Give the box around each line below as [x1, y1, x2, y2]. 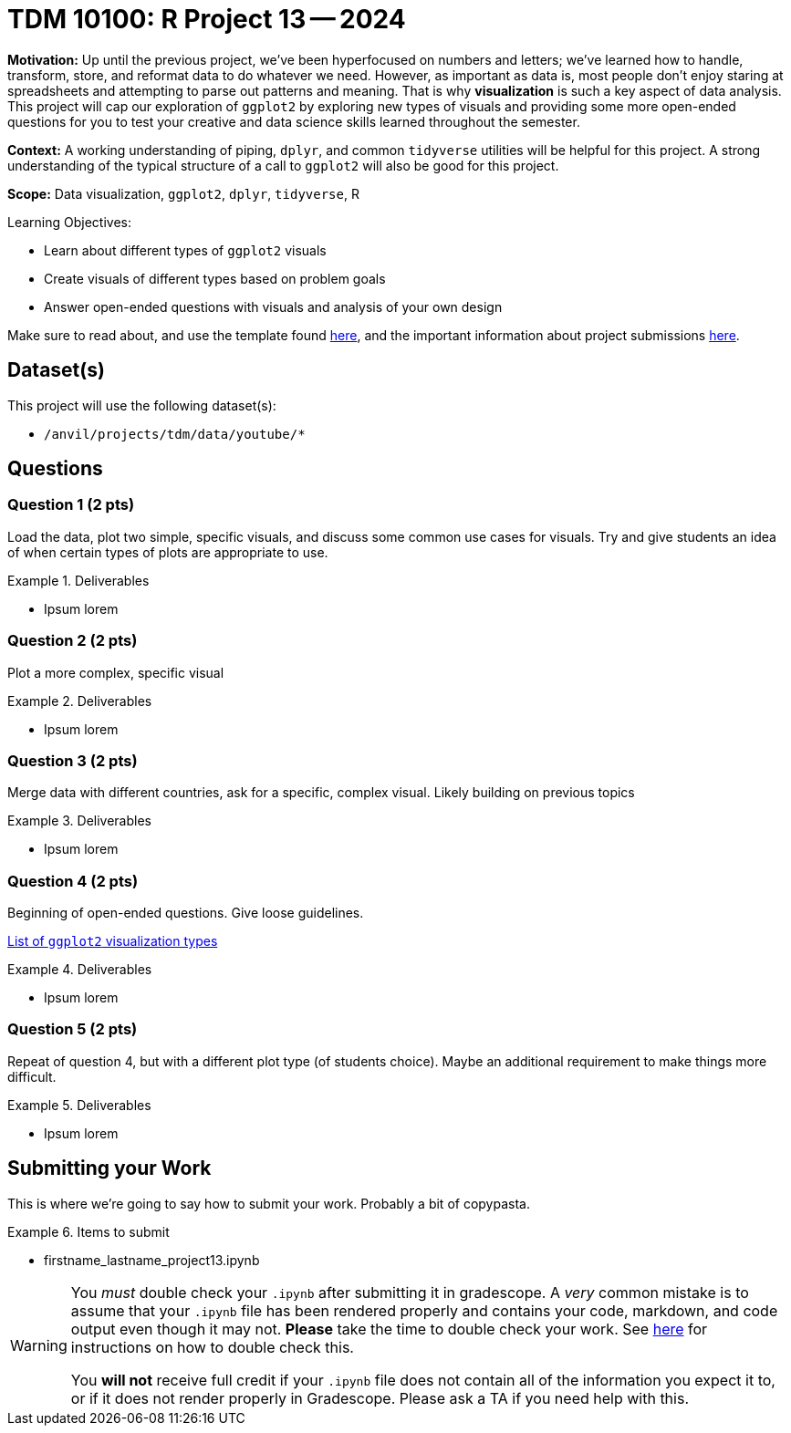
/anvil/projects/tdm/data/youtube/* [44, 426, 306, 441]
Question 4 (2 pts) [7, 871, 139, 890]
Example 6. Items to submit [7, 1223, 170, 1240]
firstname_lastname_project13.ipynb [44, 1251, 260, 1268]
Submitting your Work [7, 1157, 212, 1180]
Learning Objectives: [7, 213, 132, 230]
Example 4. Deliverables [7, 961, 152, 978]
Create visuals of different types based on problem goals [44, 270, 386, 286]
